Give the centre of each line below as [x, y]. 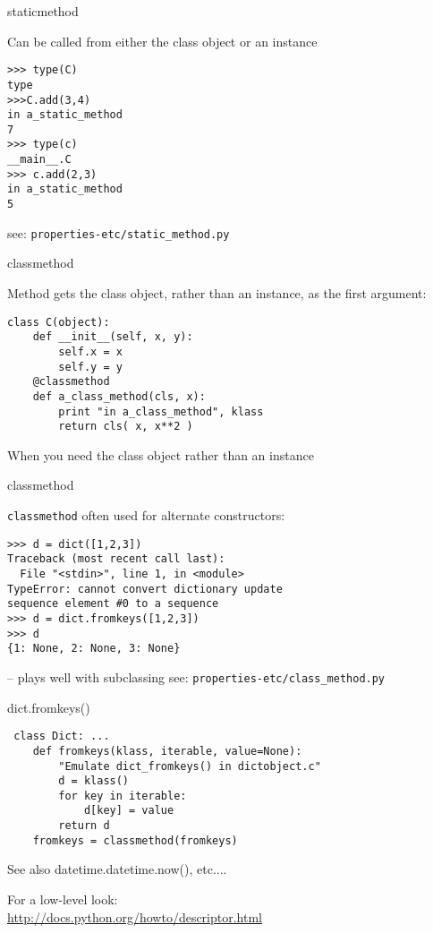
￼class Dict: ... [59, 736]
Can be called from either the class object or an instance [162, 41]
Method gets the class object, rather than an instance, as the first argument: [217, 293]
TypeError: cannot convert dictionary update [145, 589]
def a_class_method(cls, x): [119, 396]
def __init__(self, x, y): [113, 337]
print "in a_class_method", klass [161, 411]
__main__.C [39, 160]
